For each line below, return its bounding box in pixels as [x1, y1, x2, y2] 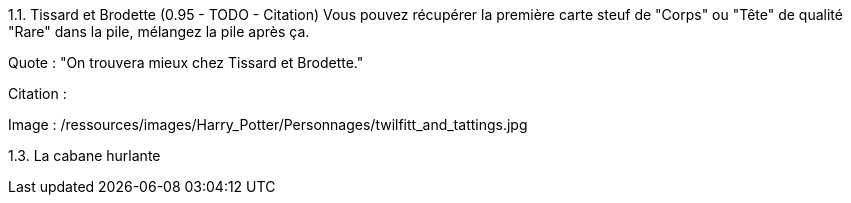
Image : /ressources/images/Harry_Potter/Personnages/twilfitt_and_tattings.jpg [8, 116, 528, 133]
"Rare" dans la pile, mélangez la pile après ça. [8, 23, 310, 40]
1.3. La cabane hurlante [8, 147, 161, 164]
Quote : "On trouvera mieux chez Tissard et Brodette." [8, 54, 364, 71]
